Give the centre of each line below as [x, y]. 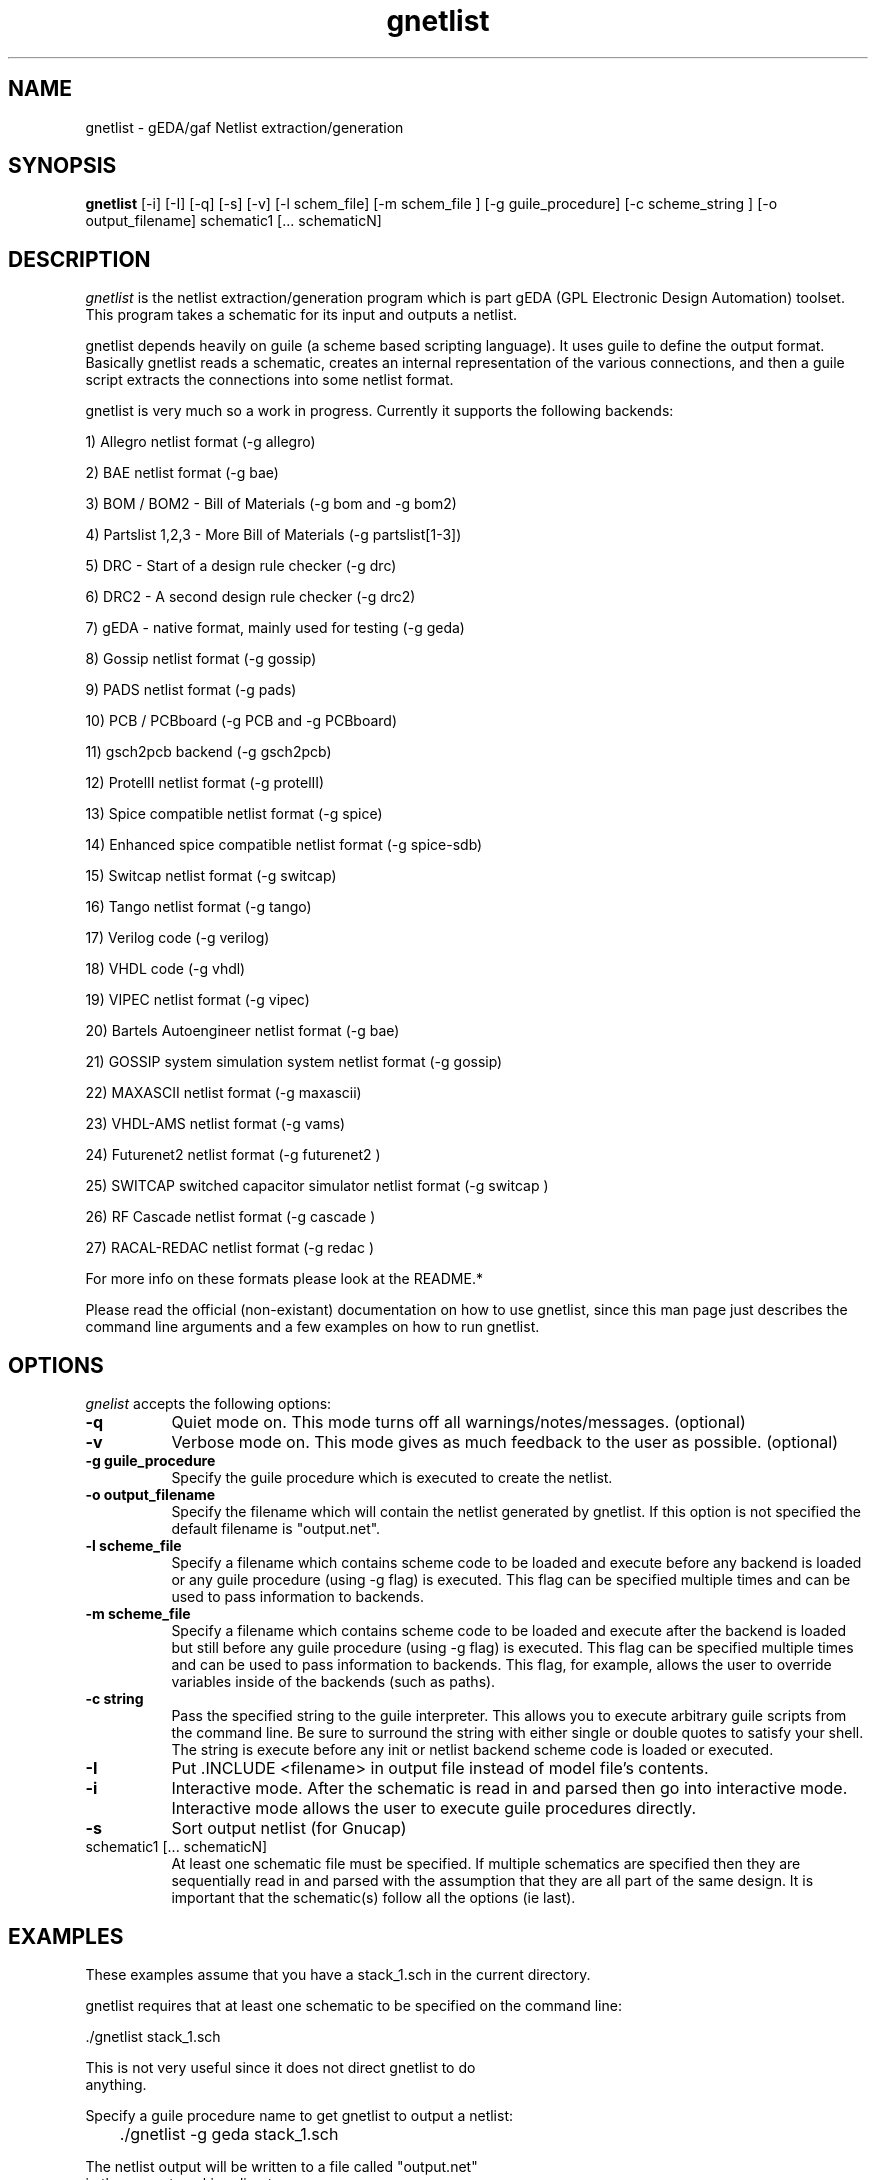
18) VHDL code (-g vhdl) [165, 969]
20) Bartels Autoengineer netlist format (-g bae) [242, 1031]
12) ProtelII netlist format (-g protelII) [205, 783]
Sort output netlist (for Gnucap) [289, 1828]
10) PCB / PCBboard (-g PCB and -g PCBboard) [241, 721]
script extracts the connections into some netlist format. [269, 380]
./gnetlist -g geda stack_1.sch [229, 2133]
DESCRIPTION [79, 259]
